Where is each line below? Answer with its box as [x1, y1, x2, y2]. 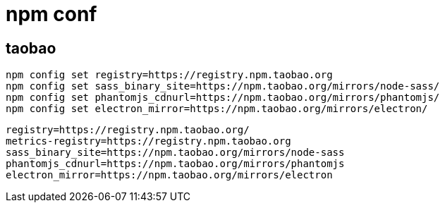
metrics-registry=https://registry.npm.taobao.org [6, 135, 291, 147]
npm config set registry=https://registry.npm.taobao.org [6, 69, 333, 81]
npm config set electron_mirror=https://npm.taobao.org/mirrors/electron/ [6, 103, 428, 115]
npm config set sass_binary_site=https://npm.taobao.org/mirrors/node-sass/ [6, 80, 440, 92]
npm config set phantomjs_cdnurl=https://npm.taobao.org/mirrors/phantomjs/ [6, 92, 440, 104]
